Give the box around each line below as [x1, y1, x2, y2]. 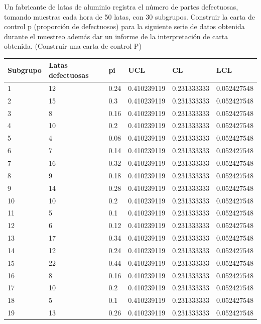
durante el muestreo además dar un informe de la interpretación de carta [4, 31, 228, 41]
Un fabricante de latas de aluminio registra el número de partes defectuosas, [4, 2, 238, 12]
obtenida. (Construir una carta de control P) [4, 41, 142, 51]
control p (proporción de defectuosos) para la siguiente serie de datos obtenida [4, 21, 245, 32]
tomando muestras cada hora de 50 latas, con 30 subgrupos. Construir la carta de [4, 11, 255, 22]
